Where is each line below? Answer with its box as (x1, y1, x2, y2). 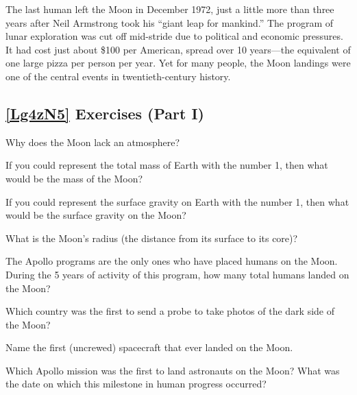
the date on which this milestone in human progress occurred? (5, 376, 267, 391)
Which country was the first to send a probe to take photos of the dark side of (5, 304, 335, 318)
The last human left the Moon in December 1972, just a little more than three (5, 2, 334, 16)
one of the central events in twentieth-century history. (5, 69, 231, 83)
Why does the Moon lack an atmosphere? (5, 134, 180, 149)
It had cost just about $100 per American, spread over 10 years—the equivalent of (5, 42, 351, 56)
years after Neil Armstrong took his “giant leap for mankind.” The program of (5, 15, 334, 29)
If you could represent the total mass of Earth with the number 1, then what (5, 158, 328, 172)
